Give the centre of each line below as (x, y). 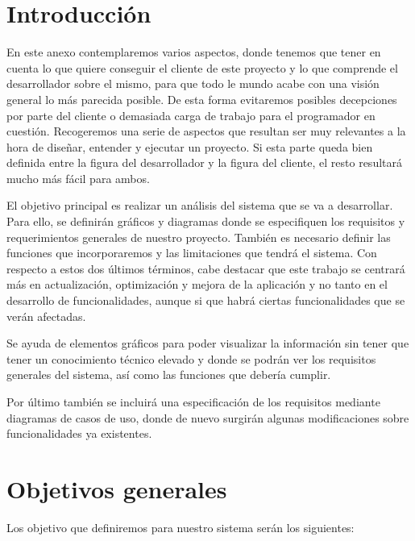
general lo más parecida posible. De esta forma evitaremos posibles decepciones (202, 99)
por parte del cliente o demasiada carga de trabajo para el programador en (191, 115)
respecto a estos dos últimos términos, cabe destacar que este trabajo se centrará (206, 268)
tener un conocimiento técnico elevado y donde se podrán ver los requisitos (191, 358)
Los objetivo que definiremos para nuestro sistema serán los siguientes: (181, 527)
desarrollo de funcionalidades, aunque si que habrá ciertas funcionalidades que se (206, 300)
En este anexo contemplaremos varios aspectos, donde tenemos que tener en (194, 52)
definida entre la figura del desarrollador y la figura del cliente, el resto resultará (204, 162)
